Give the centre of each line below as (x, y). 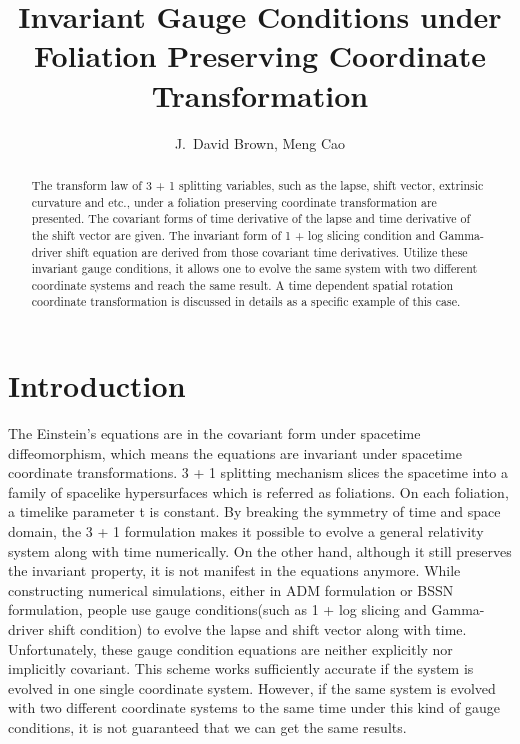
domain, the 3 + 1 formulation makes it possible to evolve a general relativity (246, 531)
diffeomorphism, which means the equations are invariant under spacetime (235, 452)
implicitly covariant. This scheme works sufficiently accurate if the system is (241, 668)
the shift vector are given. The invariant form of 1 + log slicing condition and (233, 234)
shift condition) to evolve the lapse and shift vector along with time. (257, 629)
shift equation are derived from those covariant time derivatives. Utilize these (267, 251)
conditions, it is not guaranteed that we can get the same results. (207, 726)
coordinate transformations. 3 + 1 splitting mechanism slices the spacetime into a (258, 472)
